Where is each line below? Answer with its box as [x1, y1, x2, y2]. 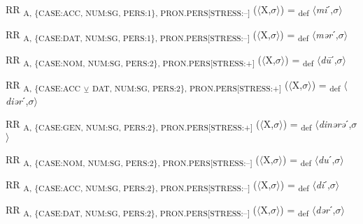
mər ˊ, [315, 27, 339, 42]
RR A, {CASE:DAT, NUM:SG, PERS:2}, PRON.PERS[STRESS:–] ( [6, 202, 257, 219]
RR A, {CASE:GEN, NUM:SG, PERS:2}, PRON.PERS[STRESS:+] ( [6, 117, 260, 133]
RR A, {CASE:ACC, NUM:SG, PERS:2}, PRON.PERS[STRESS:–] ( [6, 177, 257, 194]
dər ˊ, [315, 202, 336, 217]
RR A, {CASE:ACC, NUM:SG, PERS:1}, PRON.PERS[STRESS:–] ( [6, 2, 257, 18]
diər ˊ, [6, 93, 29, 107]
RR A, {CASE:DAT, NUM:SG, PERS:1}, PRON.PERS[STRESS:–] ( [6, 27, 257, 43]
